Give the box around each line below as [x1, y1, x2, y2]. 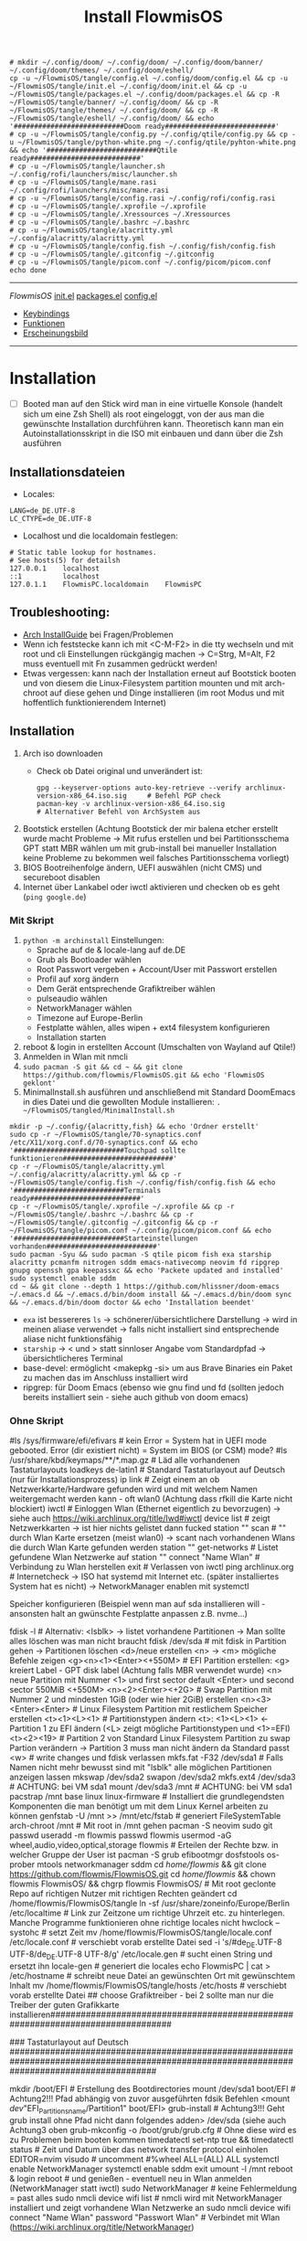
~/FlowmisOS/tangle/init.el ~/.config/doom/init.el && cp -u [9, 82, 248, 91]
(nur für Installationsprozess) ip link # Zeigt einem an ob [9, 1474, 220, 1485]
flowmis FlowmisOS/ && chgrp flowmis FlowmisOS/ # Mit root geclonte [9, 1878, 277, 1889]
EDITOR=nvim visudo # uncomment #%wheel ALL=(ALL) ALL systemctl [9, 2153, 280, 2164]
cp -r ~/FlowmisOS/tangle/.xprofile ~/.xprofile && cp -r [9, 1202, 235, 1211]
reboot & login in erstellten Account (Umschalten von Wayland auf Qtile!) [22, 1041, 296, 1052]
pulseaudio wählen [36, 993, 108, 1004]
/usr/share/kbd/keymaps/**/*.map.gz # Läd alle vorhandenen [9, 1455, 240, 1466]
